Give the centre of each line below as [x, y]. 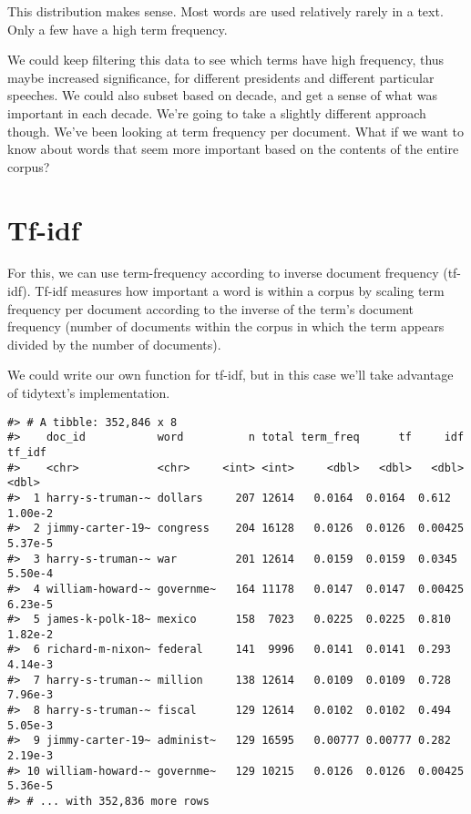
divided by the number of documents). [114, 344]
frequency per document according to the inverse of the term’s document [210, 308]
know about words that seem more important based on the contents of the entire [233, 149]
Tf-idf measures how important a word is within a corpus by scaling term [240, 291]
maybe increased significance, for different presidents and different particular [221, 77]
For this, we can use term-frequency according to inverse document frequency [223, 273]
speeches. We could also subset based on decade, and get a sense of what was [222, 95]
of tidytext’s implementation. [89, 393]
